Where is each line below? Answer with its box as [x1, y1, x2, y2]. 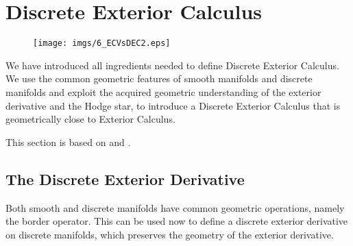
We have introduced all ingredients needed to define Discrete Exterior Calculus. [5, 58, 339, 72]
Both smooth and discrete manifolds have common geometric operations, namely [5, 200, 345, 214]
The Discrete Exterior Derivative [5, 168, 245, 189]
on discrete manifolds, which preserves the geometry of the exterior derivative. [5, 227, 334, 241]
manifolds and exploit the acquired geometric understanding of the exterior [5, 84, 321, 99]
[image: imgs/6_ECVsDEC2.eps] [33, 38, 171, 49]
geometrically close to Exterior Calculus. [5, 112, 175, 126]
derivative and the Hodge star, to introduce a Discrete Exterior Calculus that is [5, 98, 341, 112]
